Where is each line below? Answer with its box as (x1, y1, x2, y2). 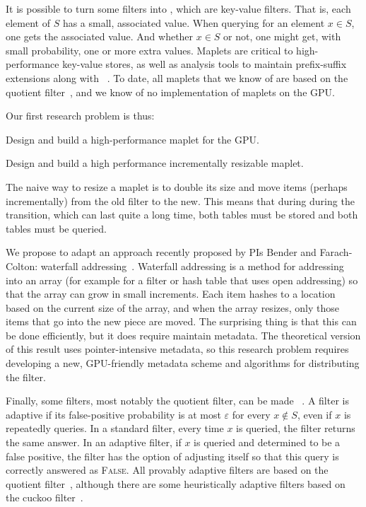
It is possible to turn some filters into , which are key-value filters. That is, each (6, 1, 351, 16)
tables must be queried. (6, 221, 107, 235)
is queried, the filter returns (236, 421, 355, 436)
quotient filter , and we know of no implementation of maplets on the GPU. (6, 84, 335, 99)
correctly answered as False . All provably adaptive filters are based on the (6, 462, 329, 477)
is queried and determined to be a (194, 435, 341, 450)
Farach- (319, 245, 353, 260)
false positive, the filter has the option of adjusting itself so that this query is (6, 448, 339, 463)
